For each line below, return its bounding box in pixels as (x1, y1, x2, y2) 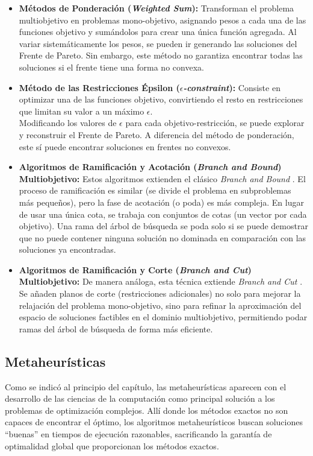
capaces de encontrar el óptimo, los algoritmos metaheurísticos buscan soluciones (5, 416, 303, 428)
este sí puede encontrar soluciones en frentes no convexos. (19, 140, 231, 153)
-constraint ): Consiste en (183, 81, 280, 93)
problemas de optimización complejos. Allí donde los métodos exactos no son (5, 404, 288, 416)
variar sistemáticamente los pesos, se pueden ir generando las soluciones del (19, 37, 297, 49)
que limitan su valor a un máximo (19, 104, 144, 117)
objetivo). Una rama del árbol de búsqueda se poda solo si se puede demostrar (19, 220, 308, 232)
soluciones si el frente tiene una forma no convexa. (19, 60, 204, 73)
